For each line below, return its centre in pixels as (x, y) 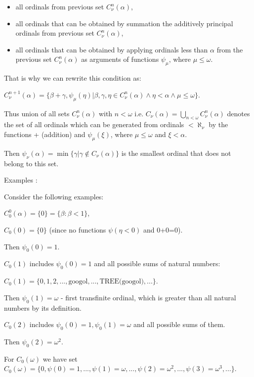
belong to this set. (31, 163)
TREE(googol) (122, 282)
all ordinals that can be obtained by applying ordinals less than (112, 49)
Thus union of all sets (37, 113)
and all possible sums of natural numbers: (157, 263)
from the (230, 49)
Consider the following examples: (54, 196)
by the (218, 124)
